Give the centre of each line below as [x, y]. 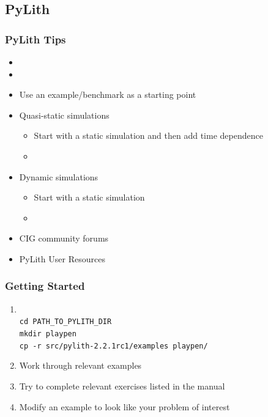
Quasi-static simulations [64, 115]
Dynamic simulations [59, 176]
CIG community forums [64, 238]
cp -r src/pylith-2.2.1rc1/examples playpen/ [114, 346]
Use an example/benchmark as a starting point [108, 94]
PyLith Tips [35, 39]
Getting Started [45, 286]
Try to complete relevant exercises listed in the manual [122, 386]
